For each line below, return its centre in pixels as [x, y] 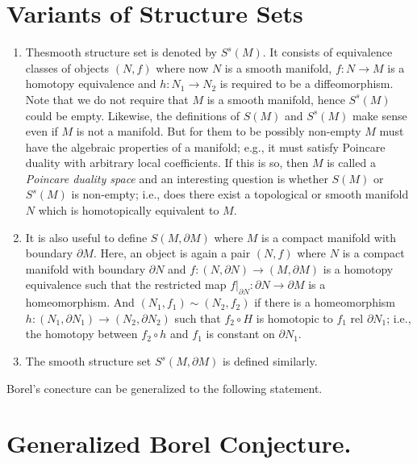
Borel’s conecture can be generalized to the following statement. [165, 388]
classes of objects [67, 67]
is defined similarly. [270, 361]
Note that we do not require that [107, 99]
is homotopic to [294, 318]
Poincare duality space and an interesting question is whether [177, 178]
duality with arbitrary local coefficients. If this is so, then [167, 163]
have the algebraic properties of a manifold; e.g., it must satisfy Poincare [205, 146]
